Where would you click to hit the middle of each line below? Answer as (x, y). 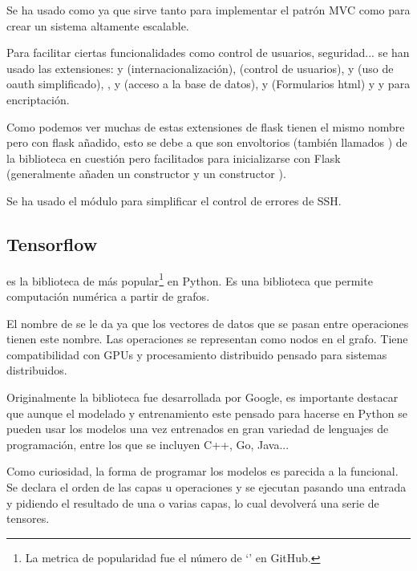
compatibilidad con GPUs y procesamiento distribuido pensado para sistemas (197, 354)
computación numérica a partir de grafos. (108, 296)
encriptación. (38, 99)
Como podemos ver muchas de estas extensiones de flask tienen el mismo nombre (206, 126)
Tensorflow (52, 243)
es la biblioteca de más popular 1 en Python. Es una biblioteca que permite (190, 279)
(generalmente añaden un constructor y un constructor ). (146, 174)
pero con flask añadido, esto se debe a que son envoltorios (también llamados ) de (207, 142)
